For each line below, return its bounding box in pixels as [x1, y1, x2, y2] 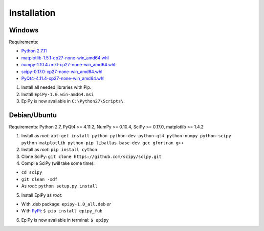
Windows [9, 26, 39, 34]
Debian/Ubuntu [9, 111, 57, 119]
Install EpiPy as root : [21, 192, 63, 198]
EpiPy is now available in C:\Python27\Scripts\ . [21, 98, 125, 104]
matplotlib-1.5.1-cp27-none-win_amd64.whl [21, 54, 109, 61]
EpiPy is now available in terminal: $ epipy [21, 217, 109, 223]
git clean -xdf [21, 177, 58, 182]
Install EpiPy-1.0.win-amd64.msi [21, 91, 94, 97]
